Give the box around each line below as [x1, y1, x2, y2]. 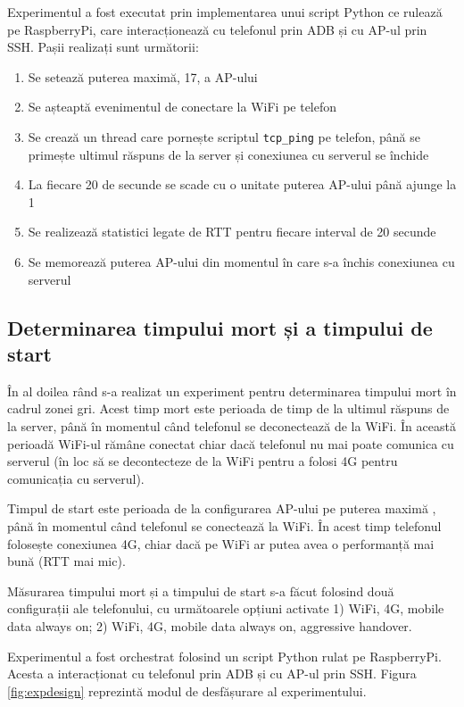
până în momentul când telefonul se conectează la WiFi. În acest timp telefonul [7, 516, 442, 535]
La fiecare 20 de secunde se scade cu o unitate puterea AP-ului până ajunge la [28, 175, 457, 194]
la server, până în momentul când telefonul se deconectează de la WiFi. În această [7, 416, 456, 435]
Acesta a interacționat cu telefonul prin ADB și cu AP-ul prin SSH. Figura [7, 664, 417, 683]
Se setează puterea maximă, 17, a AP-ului [28, 67, 258, 86]
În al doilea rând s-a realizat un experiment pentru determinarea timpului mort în [7, 381, 457, 400]
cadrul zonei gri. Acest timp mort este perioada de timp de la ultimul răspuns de [7, 399, 450, 418]
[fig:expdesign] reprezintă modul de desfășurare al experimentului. [7, 681, 367, 700]
